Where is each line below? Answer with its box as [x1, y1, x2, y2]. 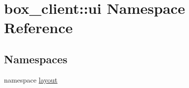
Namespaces [4, 51, 67, 66]
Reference [4, 17, 73, 38]
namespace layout [4, 74, 58, 85]
